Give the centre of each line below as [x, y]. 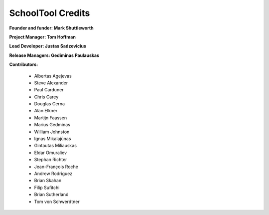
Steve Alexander [51, 83]
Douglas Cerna [49, 104]
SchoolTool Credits [50, 13]
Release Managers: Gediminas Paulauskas [54, 55]
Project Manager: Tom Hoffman [42, 37]
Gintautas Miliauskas [56, 146]
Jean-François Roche [56, 167]
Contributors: [24, 64]
